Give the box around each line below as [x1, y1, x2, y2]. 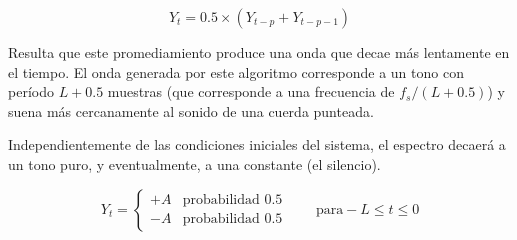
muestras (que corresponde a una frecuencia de [107, 81, 395, 102]
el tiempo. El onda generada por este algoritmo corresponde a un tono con [8, 61, 464, 82]
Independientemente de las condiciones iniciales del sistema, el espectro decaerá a [8, 134, 506, 155]
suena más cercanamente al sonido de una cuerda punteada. [8, 100, 374, 121]
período [8, 81, 54, 102]
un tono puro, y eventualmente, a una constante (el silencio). [8, 153, 381, 174]
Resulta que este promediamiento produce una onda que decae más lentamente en [8, 42, 510, 62]
